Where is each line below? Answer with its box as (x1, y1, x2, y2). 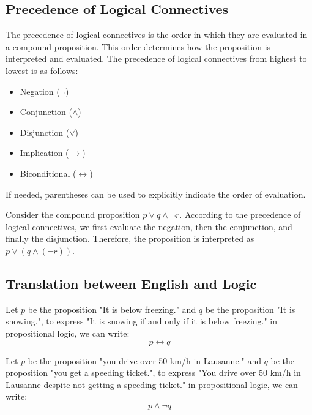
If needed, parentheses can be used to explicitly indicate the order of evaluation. (6, 187, 306, 200)
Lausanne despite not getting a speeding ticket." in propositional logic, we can (6, 378, 298, 391)
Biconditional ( (20, 166, 76, 179)
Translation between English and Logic (6, 274, 257, 293)
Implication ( (20, 146, 69, 159)
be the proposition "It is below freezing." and (28, 302, 196, 315)
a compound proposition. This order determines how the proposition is (6, 40, 271, 53)
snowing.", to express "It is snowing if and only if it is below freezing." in (6, 315, 278, 327)
